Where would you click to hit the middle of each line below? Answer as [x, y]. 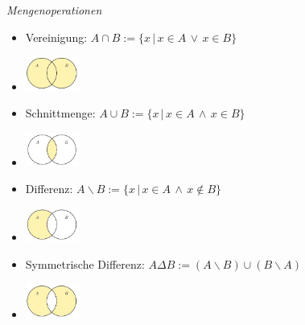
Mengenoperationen [54, 10]
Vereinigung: [56, 37]
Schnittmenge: [60, 113]
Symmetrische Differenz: [85, 263]
